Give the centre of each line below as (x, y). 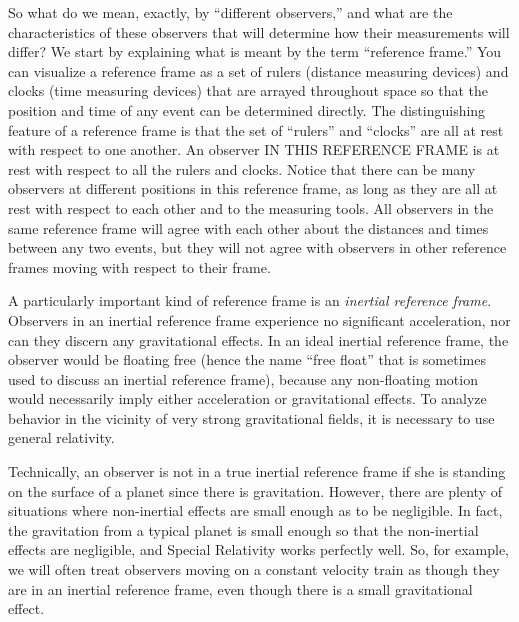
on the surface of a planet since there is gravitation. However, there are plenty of (255, 490)
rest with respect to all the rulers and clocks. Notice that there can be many (242, 168)
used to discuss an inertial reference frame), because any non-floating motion (243, 378)
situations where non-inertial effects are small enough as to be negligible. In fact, (255, 510)
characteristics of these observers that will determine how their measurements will (259, 31)
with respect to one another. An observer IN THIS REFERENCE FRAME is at (254, 149)
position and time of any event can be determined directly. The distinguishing (247, 109)
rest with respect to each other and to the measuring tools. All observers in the (251, 207)
